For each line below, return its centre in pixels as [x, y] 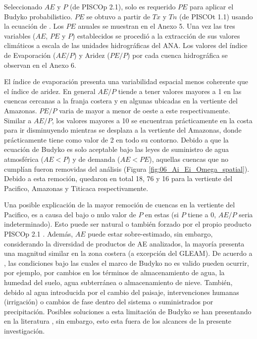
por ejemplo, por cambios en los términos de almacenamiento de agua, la [114, 272]
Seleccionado [23, 6]
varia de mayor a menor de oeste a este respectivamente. [145, 110]
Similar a [18, 120]
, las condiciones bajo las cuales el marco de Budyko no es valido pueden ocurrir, [127, 263]
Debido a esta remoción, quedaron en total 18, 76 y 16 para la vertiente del [118, 178]
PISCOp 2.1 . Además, [39, 234]
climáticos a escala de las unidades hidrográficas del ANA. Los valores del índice [126, 45]
